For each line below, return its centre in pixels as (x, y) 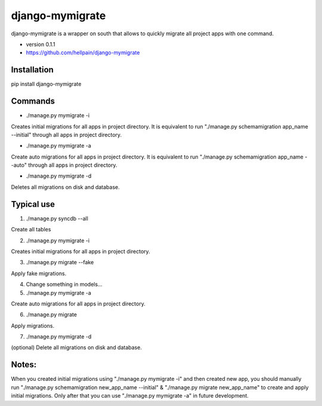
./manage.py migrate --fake (60, 262)
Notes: (24, 365)
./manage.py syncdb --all (57, 218)
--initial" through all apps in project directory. (66, 135)
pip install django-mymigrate (46, 84)
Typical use (33, 204)
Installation (32, 70)
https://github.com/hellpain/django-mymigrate (83, 53)
